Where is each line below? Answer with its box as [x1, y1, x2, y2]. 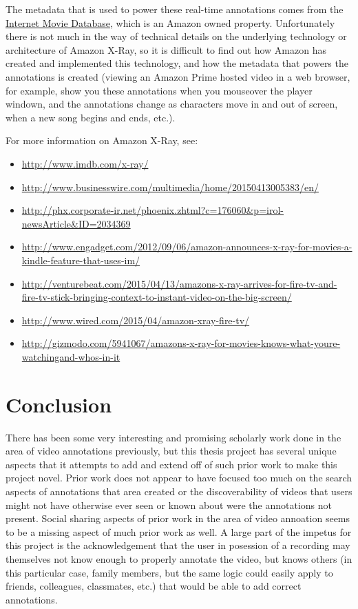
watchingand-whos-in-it [21, 349, 120, 363]
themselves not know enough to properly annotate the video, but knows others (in [6, 551, 352, 566]
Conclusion [6, 390, 112, 418]
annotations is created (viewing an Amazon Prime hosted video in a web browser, [6, 69, 350, 83]
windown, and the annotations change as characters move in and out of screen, [6, 97, 338, 111]
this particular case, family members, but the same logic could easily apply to [6, 565, 333, 579]
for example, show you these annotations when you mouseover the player [6, 83, 313, 97]
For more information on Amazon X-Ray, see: [6, 133, 198, 148]
